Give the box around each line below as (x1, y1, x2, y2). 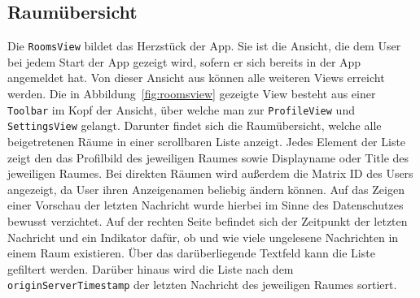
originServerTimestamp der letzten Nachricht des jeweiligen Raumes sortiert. (7, 276, 397, 293)
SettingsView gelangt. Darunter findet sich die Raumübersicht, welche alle (7, 117, 382, 134)
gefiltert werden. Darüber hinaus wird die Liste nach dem (7, 260, 294, 277)
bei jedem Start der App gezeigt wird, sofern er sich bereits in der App (7, 53, 361, 70)
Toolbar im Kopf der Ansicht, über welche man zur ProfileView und (7, 101, 355, 118)
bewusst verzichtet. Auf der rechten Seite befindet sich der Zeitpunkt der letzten (7, 212, 408, 229)
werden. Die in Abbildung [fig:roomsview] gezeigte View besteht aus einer (7, 85, 376, 102)
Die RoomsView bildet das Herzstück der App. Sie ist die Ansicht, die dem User (7, 37, 401, 54)
